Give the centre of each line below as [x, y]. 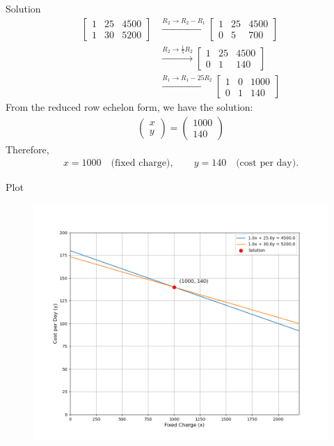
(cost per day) [266, 163]
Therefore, [27, 149]
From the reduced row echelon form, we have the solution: [129, 107]
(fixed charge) [141, 163]
